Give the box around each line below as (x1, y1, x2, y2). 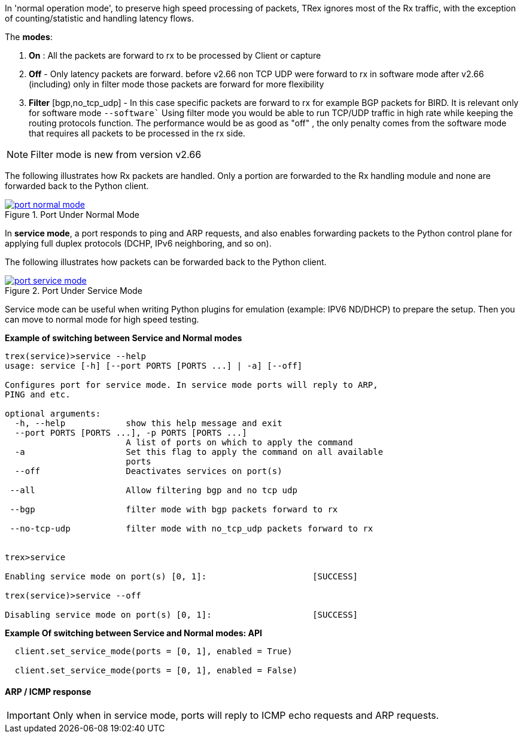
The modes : (5, 32, 53, 42)
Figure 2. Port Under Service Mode (5, 286, 142, 296)
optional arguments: (5, 409, 101, 418)
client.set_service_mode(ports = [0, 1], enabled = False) (14, 666, 297, 675)
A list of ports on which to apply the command (126, 438, 353, 447)
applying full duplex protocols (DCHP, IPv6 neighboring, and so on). (5, 238, 272, 248)
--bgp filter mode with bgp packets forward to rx (10, 505, 338, 514)
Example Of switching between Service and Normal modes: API (5, 628, 262, 638)
